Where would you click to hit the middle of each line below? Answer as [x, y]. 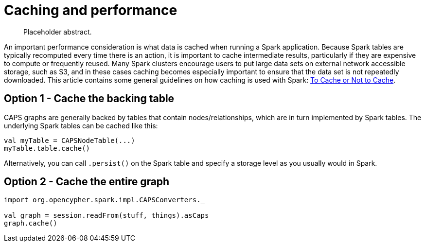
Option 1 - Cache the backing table [89, 99]
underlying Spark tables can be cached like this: [81, 125]
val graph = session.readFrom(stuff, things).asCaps [106, 216]
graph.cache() [31, 223]
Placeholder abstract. [58, 32]
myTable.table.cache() [47, 148]
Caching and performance [91, 10]
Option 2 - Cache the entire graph [87, 182]
